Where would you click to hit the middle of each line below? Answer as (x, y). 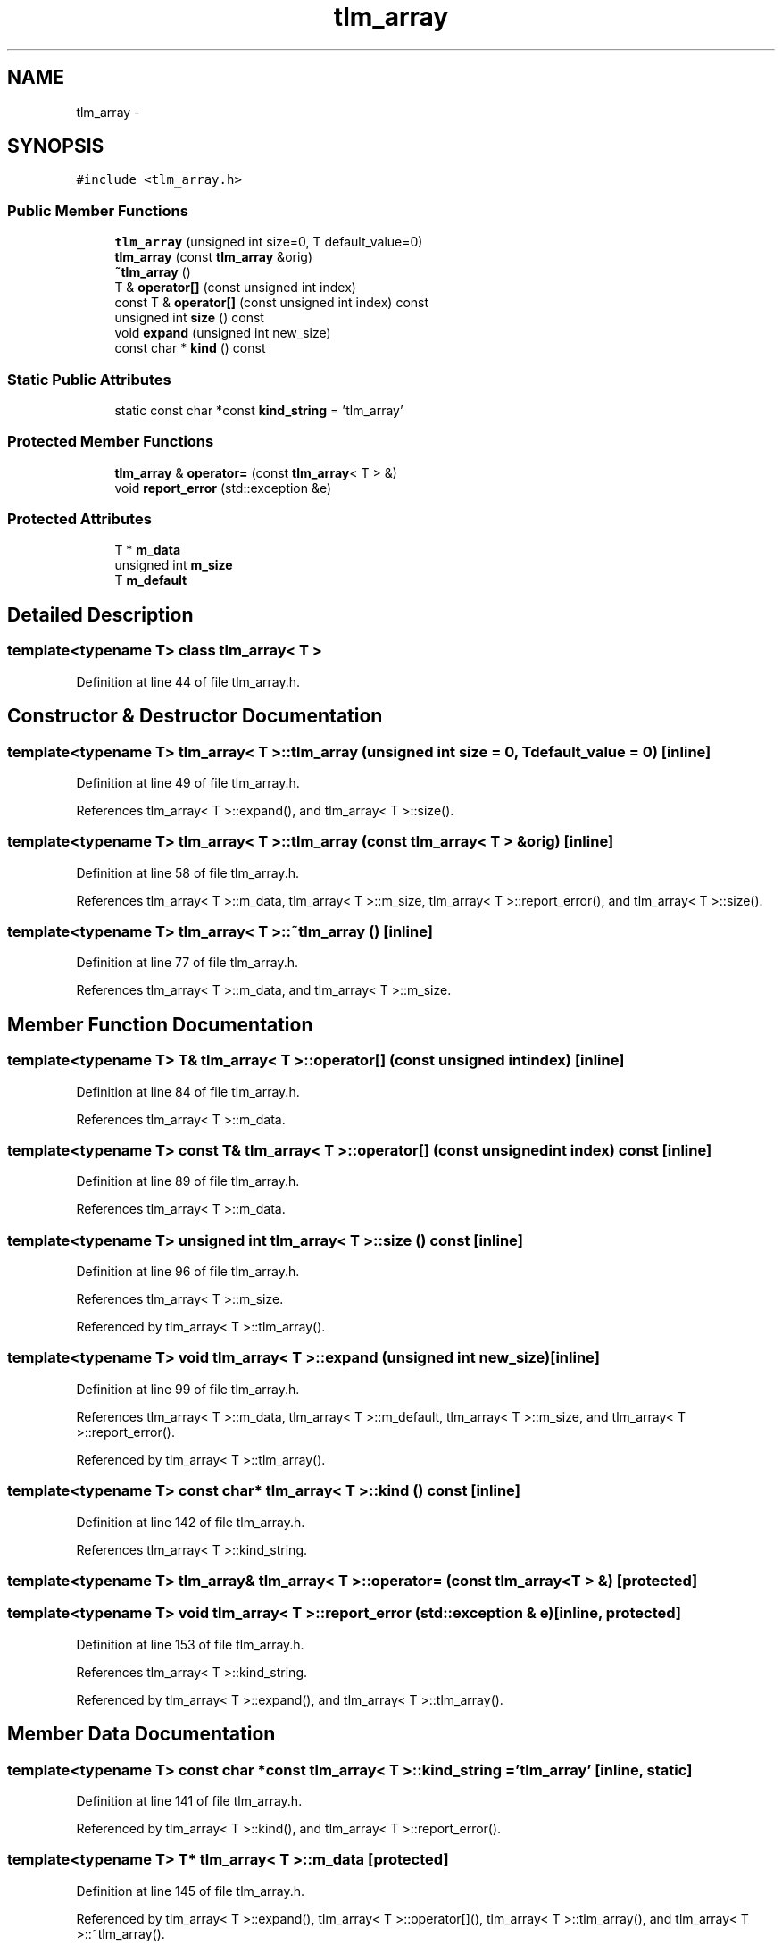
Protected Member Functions (111, 442)
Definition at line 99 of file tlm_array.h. (188, 1389)
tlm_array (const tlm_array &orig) (214, 257)
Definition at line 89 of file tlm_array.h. (188, 1181)
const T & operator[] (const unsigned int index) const (272, 303)
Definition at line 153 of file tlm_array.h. (190, 1644)
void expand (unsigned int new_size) (223, 333)
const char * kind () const (190, 348)
